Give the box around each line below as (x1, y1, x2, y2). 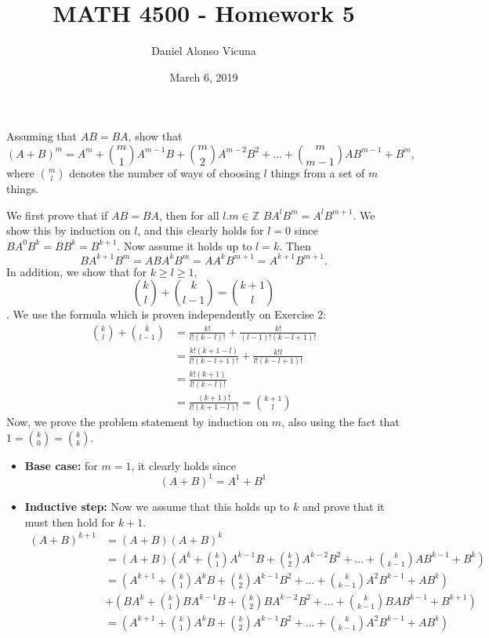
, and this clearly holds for (137, 222, 264, 239)
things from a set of (270, 164, 365, 180)
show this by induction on (6, 222, 131, 239)
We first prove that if (6, 206, 108, 223)
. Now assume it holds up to (117, 237, 252, 253)
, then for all (158, 206, 219, 223)
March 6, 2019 (169, 68, 238, 85)
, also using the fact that (281, 414, 400, 430)
